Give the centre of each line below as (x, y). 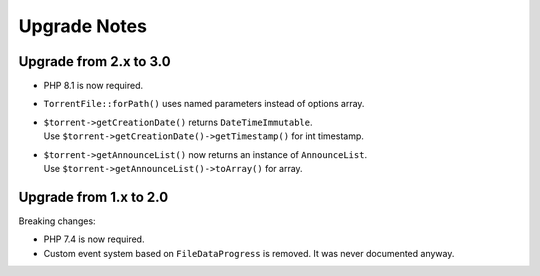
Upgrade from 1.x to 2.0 (93, 196)
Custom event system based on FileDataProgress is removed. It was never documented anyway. (249, 253)
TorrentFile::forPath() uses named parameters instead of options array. (204, 104)
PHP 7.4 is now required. (94, 239)
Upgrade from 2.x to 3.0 (94, 61)
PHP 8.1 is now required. (93, 86)
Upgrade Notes (82, 26)
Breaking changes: (57, 221)
